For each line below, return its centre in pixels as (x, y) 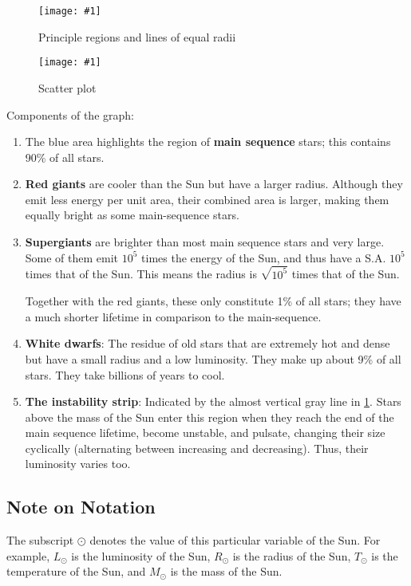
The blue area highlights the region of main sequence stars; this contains (208, 142)
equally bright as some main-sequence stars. (132, 215)
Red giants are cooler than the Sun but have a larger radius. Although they (214, 184)
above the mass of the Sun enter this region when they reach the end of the (209, 417)
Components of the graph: (70, 114)
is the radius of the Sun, (292, 555)
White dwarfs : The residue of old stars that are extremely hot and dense (207, 343)
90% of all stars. (65, 157)
